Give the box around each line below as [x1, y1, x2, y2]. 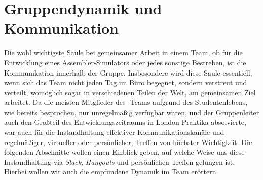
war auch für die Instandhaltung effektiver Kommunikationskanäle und [4, 127, 224, 137]
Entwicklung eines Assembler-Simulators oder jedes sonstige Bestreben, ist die [4, 57, 246, 67]
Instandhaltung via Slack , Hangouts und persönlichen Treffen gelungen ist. [4, 156, 235, 167]
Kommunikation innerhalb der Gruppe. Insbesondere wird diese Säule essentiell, [4, 67, 252, 78]
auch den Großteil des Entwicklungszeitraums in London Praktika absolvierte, [4, 117, 246, 127]
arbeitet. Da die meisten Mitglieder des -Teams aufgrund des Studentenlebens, [4, 97, 248, 107]
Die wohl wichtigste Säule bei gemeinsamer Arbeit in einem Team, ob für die [4, 47, 243, 58]
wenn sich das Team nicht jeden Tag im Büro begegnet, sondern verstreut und [4, 77, 247, 88]
